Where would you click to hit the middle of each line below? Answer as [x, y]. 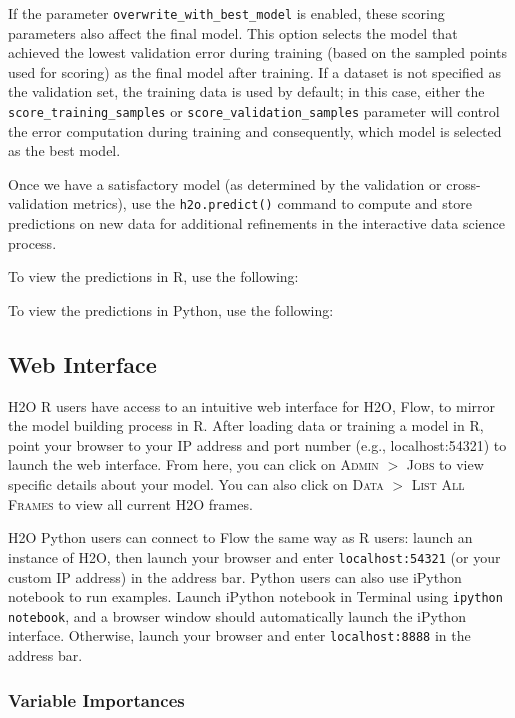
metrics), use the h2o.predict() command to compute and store [272, 203]
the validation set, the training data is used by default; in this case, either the [246, 91]
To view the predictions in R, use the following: [153, 276]
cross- [463, 183]
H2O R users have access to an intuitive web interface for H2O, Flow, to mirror [251, 405]
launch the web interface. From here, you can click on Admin [193, 464]
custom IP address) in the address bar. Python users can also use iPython [235, 576]
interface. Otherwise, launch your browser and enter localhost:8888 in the [239, 635]
